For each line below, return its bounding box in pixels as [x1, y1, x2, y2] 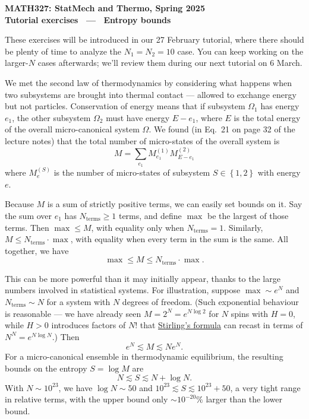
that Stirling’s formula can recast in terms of [140, 319, 303, 331]
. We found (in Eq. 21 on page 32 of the [149, 123, 295, 135]
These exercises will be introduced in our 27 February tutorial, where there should [5, 33, 304, 46]
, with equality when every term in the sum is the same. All [70, 233, 288, 245]
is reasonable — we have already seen [5, 307, 141, 319]
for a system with [46, 295, 111, 307]
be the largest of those [207, 209, 289, 221]
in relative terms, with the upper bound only [5, 393, 168, 405]
